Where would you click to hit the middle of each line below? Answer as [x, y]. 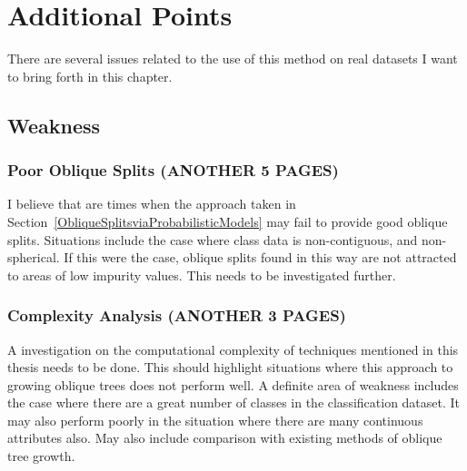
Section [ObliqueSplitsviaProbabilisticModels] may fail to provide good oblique [228, 221]
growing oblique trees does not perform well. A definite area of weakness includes [233, 384]
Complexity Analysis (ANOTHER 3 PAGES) [177, 315]
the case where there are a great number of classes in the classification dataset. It [234, 402]
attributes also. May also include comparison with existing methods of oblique [225, 438]
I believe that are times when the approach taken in [152, 204]
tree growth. [41, 456]
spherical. [34, 257]
